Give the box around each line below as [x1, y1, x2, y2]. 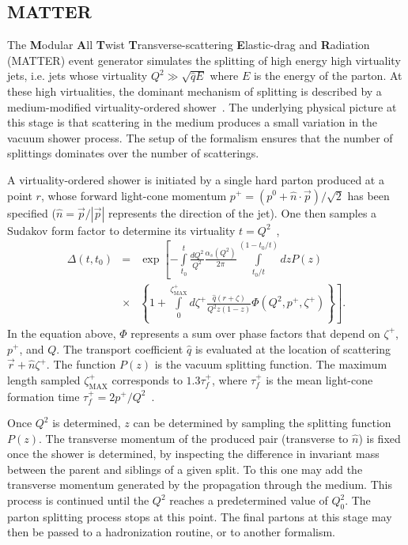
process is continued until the [7, 492, 149, 509]
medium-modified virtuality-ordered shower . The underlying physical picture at [7, 98, 397, 115]
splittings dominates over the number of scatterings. [7, 145, 259, 161]
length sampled [7, 371, 81, 388]
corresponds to [111, 371, 183, 388]
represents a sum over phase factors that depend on [130, 324, 380, 341]
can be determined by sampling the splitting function [133, 414, 391, 431]
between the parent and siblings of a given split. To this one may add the [7, 460, 363, 477]
